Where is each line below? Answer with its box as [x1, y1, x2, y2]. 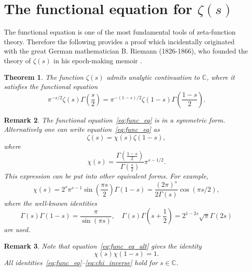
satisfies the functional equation [4, 81, 98, 91]
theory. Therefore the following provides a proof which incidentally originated [4, 36, 235, 46]
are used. [4, 224, 31, 235]
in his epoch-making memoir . [53, 55, 142, 65]
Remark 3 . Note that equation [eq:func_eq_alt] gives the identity [4, 240, 202, 251]
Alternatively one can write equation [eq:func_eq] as [4, 124, 160, 134]
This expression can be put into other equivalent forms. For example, [4, 171, 209, 181]
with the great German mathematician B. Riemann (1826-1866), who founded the [4, 46, 248, 56]
